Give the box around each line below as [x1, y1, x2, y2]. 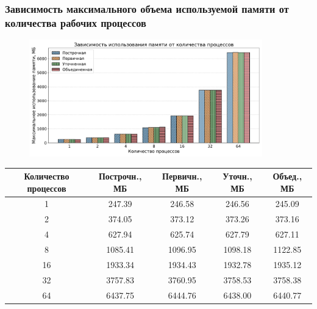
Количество [24, 170, 69, 183]
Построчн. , [98, 170, 142, 183]
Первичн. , [162, 170, 202, 183]
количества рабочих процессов [5, 15, 146, 30]
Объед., [272, 170, 302, 183]
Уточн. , [223, 170, 252, 183]
